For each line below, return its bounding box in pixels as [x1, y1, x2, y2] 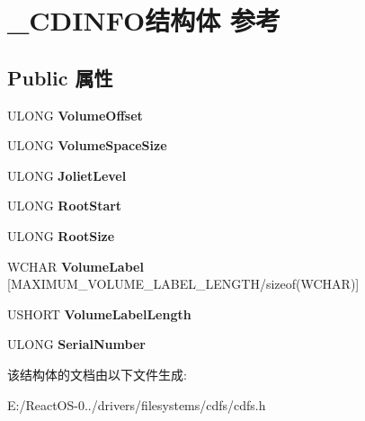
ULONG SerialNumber [7, 335, 146, 354]
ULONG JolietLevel [7, 166, 127, 184]
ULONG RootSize [7, 226, 115, 245]
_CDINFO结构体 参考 [7, 2, 280, 39]
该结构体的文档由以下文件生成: [7, 364, 187, 383]
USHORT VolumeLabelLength [7, 304, 191, 323]
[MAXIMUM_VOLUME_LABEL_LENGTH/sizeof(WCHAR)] [7, 274, 360, 293]
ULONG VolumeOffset [7, 105, 143, 124]
